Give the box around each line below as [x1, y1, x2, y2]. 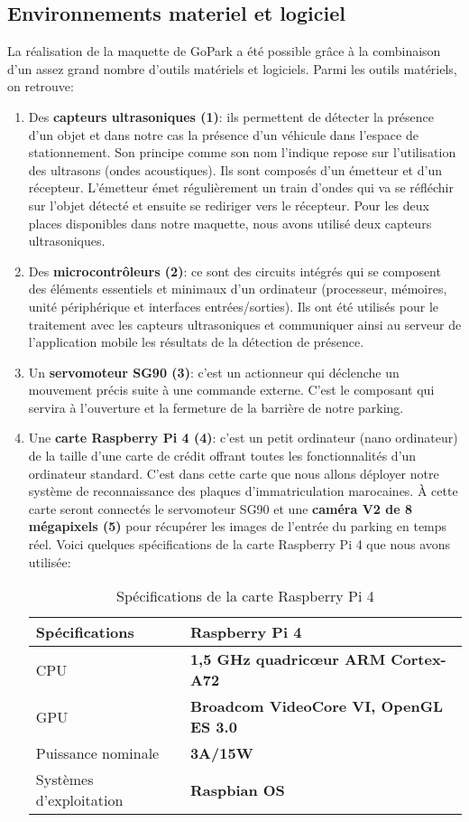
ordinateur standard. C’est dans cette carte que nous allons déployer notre [28, 463, 439, 482]
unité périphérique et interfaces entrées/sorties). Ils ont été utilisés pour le [28, 296, 438, 315]
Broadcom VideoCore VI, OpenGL [189, 696, 444, 717]
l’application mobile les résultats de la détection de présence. [28, 332, 364, 351]
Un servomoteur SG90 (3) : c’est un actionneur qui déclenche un [28, 362, 400, 381]
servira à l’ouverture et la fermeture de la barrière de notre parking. [28, 397, 404, 416]
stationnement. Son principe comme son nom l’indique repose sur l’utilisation [28, 143, 456, 162]
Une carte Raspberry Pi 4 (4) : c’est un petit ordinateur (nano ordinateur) [28, 428, 458, 447]
